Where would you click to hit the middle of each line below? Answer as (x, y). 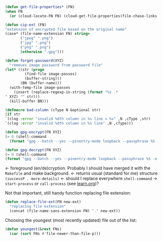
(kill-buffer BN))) (29, 101)
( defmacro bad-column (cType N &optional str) (53, 110)
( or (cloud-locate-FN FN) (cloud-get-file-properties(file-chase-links (83, 16)
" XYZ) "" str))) (23, 96)
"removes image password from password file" (56, 65)
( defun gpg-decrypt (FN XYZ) (33, 150)
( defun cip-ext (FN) (26, 25)
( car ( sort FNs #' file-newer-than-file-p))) (55, 233)
